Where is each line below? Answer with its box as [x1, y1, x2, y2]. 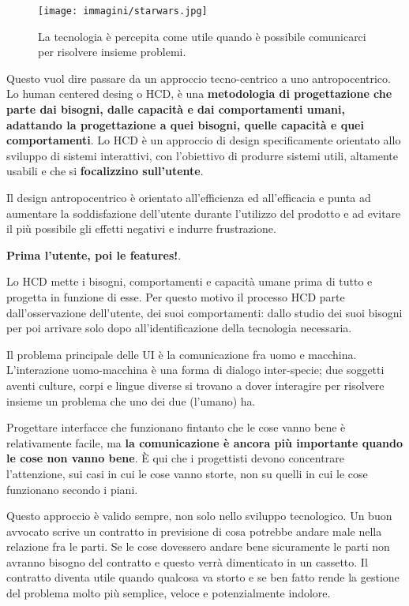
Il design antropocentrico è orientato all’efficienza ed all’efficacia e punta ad [6, 189, 371, 205]
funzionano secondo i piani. [6, 481, 138, 497]
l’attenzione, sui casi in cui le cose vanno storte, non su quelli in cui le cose [6, 465, 368, 481]
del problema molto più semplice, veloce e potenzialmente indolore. [6, 585, 331, 601]
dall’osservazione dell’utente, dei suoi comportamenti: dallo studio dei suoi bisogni [6, 304, 403, 320]
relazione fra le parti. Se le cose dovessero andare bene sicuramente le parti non [6, 538, 390, 555]
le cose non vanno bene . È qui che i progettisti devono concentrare [6, 450, 344, 466]
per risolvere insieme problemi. [38, 43, 186, 60]
